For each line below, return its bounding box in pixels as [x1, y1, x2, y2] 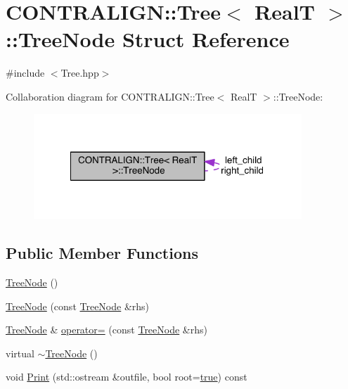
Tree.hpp [60, 65, 99, 80]
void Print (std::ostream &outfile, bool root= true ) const [6, 369, 247, 384]
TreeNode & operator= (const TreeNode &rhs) [6, 322, 207, 337]
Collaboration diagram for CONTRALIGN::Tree [6, 89, 214, 103]
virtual [6, 345, 34, 360]
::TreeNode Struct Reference [6, 25, 290, 53]
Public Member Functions [6, 242, 198, 264]
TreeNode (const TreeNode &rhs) [6, 298, 150, 313]
